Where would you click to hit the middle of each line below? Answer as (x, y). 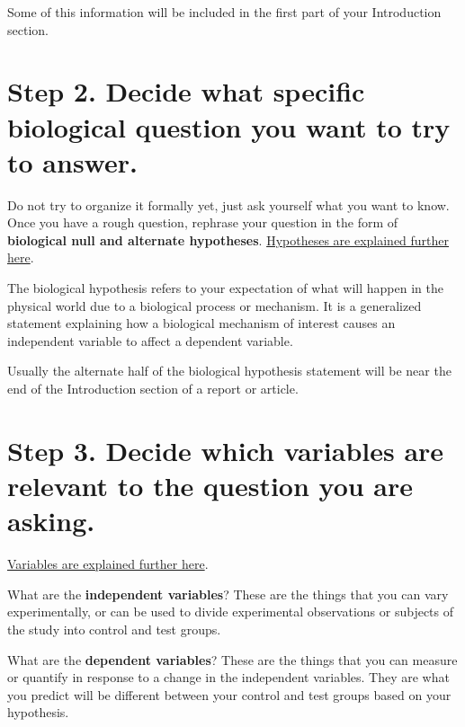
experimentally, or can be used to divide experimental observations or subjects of (231, 612)
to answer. (72, 161)
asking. (51, 521)
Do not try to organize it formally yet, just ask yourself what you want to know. (228, 204)
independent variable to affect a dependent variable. (150, 340)
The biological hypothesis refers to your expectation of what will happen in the (225, 288)
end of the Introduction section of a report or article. (153, 389)
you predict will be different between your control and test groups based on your (229, 694)
